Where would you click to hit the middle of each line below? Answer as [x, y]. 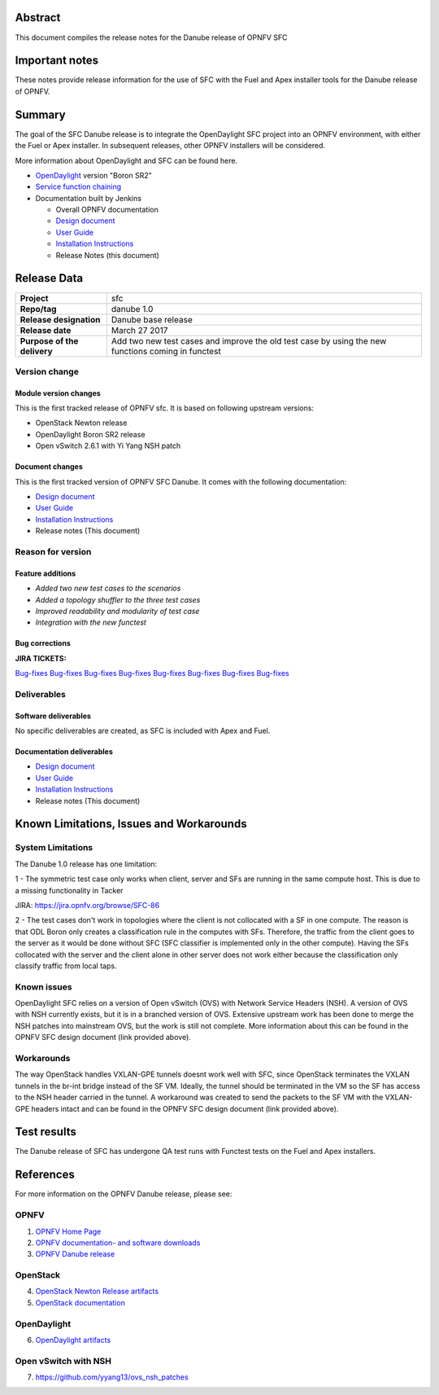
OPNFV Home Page [68, 1231]
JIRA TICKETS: [41, 658]
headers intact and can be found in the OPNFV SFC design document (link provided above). [185, 1108]
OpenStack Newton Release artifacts [97, 1292]
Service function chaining [78, 186]
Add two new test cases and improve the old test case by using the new [249, 340]
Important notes [57, 61]
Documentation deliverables [64, 752]
